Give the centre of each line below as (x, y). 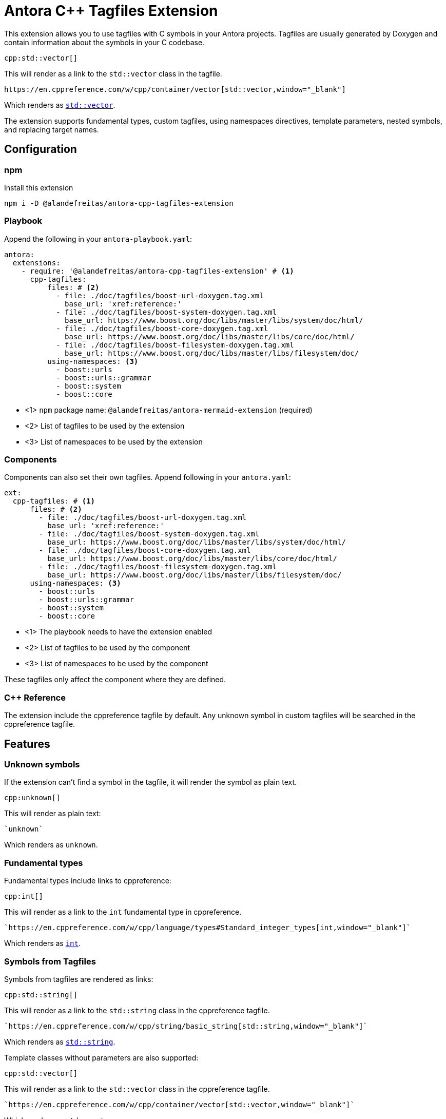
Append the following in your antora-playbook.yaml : (98, 239)
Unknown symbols (42, 765)
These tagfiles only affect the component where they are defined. (115, 680)
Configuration (41, 149)
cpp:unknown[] (32, 798)
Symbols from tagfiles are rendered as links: (79, 979)
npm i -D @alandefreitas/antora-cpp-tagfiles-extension (119, 203)
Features (27, 744)
